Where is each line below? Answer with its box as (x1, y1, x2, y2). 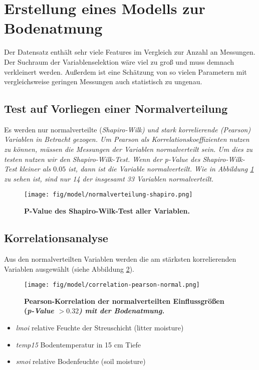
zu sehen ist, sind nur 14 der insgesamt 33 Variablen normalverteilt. (4, 173, 214, 183)
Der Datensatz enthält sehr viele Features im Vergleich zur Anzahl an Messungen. (4, 47, 255, 57)
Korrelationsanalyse (4, 230, 108, 246)
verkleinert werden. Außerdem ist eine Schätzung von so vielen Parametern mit (4, 66, 247, 77)
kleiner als (19, 163, 51, 174)
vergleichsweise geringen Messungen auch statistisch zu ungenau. (4, 76, 202, 87)
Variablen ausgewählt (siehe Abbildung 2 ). (4, 263, 135, 274)
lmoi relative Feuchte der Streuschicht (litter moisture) (16, 322, 184, 332)
